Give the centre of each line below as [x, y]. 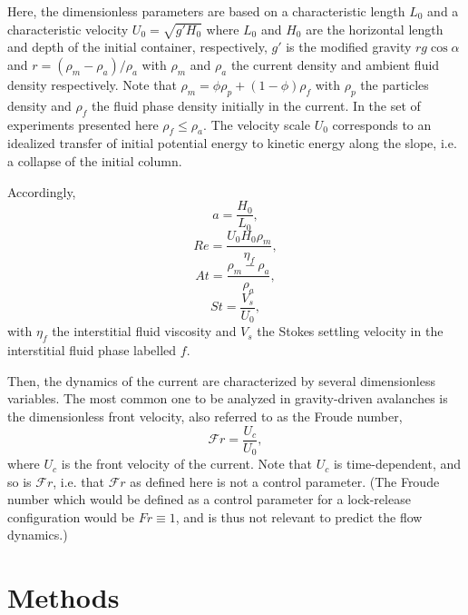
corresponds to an [382, 124]
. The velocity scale [257, 124]
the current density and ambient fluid [335, 64]
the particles [395, 84]
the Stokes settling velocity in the [350, 331]
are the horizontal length [375, 29]
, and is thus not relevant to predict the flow [299, 516]
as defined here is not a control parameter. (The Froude [285, 481]
